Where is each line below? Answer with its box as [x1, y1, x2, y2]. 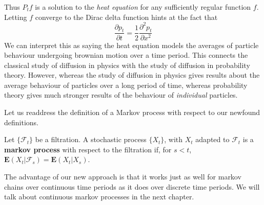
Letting [4, 11, 27, 22]
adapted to [195, 134, 230, 145]
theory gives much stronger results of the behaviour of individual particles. [4, 89, 238, 100]
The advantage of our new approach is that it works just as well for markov [4, 171, 241, 182]
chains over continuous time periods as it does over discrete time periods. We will [4, 181, 260, 192]
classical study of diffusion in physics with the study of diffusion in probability [4, 59, 250, 70]
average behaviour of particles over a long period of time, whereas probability [4, 79, 248, 90]
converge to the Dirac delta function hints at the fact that [35, 11, 218, 22]
